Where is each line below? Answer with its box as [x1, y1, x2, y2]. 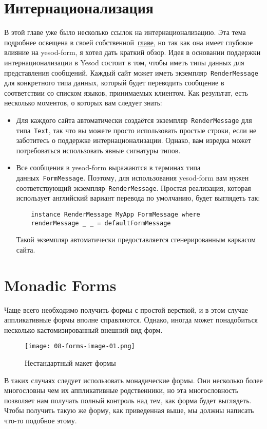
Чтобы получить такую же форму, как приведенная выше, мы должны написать [4, 405, 254, 416]
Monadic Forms [4, 274, 117, 295]
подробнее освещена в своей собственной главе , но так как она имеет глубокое [4, 37, 253, 47]
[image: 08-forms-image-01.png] [25, 343, 135, 350]
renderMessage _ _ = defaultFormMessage [31, 219, 171, 227]
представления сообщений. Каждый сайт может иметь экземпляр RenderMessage [4, 67, 258, 78]
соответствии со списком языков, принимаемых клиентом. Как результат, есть [4, 87, 248, 98]
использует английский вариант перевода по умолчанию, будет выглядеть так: [16, 192, 260, 203]
